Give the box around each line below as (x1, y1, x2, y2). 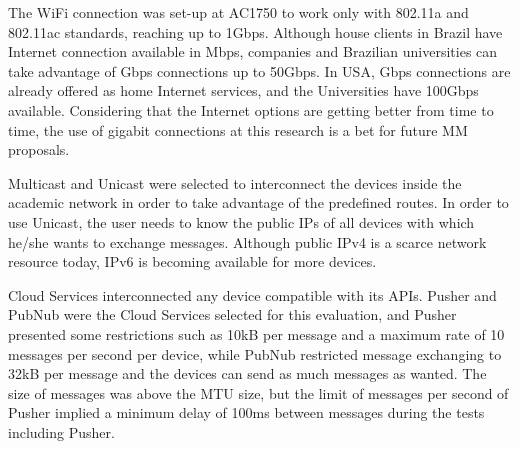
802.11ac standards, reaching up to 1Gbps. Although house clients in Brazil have (8, 21, 503, 42)
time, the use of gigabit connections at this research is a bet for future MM (8, 119, 468, 140)
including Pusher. (8, 421, 115, 442)
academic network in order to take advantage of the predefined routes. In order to (8, 192, 509, 213)
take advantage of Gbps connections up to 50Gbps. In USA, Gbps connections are (8, 60, 511, 81)
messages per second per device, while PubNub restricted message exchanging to (8, 343, 502, 364)
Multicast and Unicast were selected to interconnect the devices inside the (8, 172, 462, 193)
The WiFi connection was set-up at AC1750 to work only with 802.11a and (8, 2, 469, 22)
